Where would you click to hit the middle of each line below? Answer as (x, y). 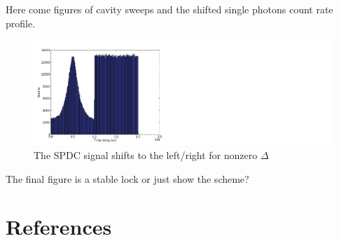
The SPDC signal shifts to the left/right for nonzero (146, 155)
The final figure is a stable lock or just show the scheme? (127, 178)
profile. (21, 23)
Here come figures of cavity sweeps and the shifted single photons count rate (169, 9)
